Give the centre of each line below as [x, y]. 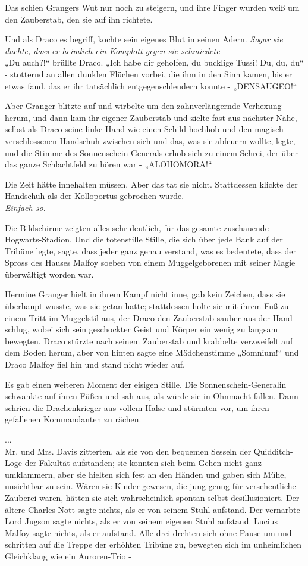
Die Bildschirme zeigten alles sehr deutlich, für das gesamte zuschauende [137, 227]
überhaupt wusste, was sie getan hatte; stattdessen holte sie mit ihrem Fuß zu [147, 306]
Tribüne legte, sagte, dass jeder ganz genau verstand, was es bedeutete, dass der [150, 251]
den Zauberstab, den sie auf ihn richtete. [79, 19]
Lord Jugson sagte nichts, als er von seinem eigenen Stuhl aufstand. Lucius [141, 521]
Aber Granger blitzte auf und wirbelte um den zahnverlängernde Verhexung [143, 106]
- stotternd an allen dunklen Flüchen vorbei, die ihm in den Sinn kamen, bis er [149, 74]
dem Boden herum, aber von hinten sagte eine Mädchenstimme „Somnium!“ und [152, 352]
